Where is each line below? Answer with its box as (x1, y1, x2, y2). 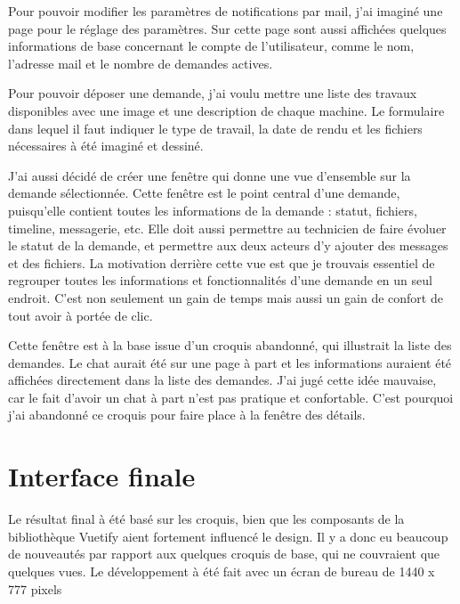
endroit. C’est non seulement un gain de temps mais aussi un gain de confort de (8, 288, 443, 306)
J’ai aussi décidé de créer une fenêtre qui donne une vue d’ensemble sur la (8, 166, 411, 184)
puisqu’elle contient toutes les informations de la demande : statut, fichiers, (8, 200, 417, 219)
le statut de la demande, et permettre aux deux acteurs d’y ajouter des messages (8, 236, 448, 255)
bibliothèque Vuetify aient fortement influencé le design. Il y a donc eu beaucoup (8, 526, 448, 545)
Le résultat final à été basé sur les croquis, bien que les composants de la (8, 510, 405, 528)
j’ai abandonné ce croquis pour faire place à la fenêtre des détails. (8, 405, 366, 424)
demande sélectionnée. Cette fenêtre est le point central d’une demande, (8, 184, 400, 202)
